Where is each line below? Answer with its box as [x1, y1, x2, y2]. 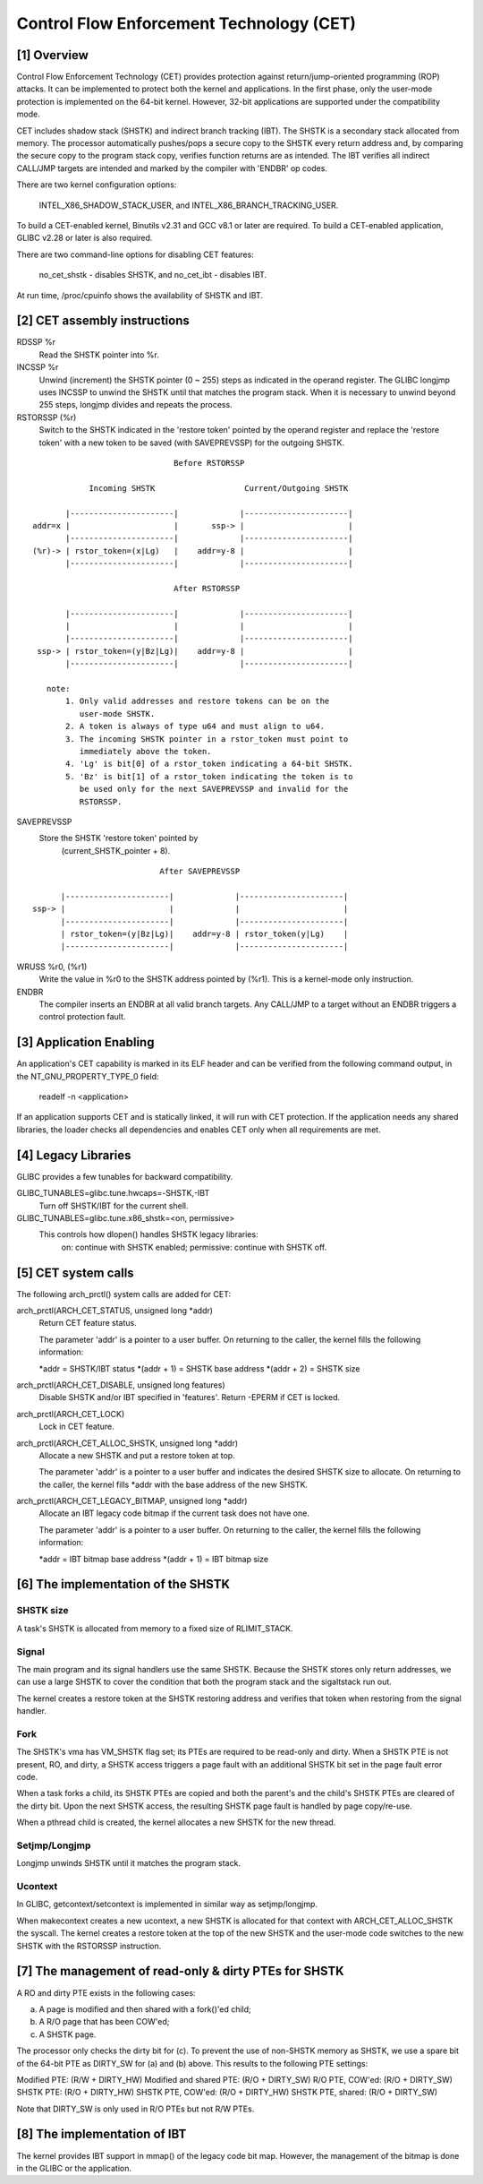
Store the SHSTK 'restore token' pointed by [38, 833, 199, 844]
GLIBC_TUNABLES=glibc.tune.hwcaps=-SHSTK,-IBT [16, 1188, 210, 1199]
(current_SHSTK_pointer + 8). [61, 845, 171, 856]
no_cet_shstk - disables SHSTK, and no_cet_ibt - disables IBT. [38, 270, 267, 280]
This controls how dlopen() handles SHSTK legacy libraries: [38, 1229, 258, 1240]
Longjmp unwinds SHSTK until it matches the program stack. [16, 1858, 241, 1869]
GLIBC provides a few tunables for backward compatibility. [16, 1171, 233, 1182]
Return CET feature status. [38, 1318, 138, 1328]
